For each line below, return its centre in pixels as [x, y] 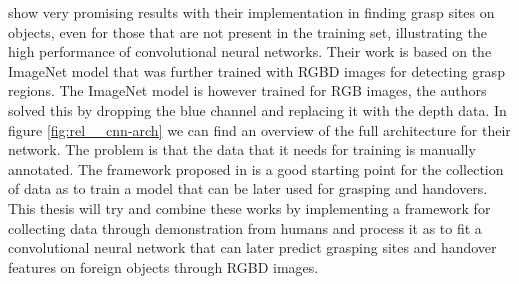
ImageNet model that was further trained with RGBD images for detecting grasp [256, 70]
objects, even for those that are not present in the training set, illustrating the [247, 31]
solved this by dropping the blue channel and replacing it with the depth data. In [257, 109]
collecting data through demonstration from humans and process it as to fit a [245, 227]
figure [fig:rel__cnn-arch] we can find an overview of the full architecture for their [259, 129]
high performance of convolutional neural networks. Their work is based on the [250, 51]
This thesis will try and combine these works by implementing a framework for [249, 207]
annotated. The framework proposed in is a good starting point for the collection [256, 168]
